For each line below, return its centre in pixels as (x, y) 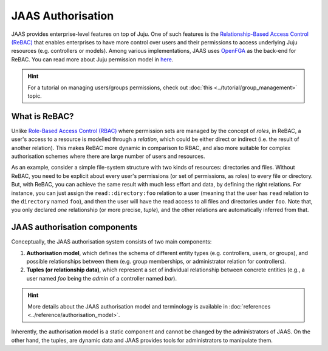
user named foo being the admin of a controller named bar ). (102, 278)
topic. (35, 96)
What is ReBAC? (43, 116)
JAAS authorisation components (74, 227)
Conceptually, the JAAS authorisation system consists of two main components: (111, 242)
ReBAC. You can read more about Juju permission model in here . (92, 59)
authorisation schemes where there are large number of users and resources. (108, 156)
